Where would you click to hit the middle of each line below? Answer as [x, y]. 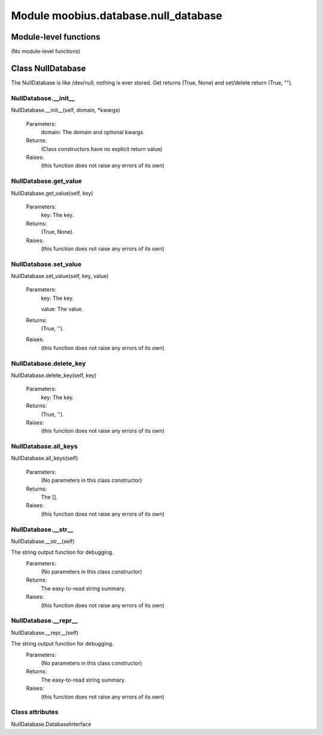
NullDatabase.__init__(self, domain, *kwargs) [66, 110]
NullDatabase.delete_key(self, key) [54, 375]
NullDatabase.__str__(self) [43, 541]
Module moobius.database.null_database [117, 16]
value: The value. [62, 309]
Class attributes [35, 712]
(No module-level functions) [46, 52]
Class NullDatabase [48, 68]
